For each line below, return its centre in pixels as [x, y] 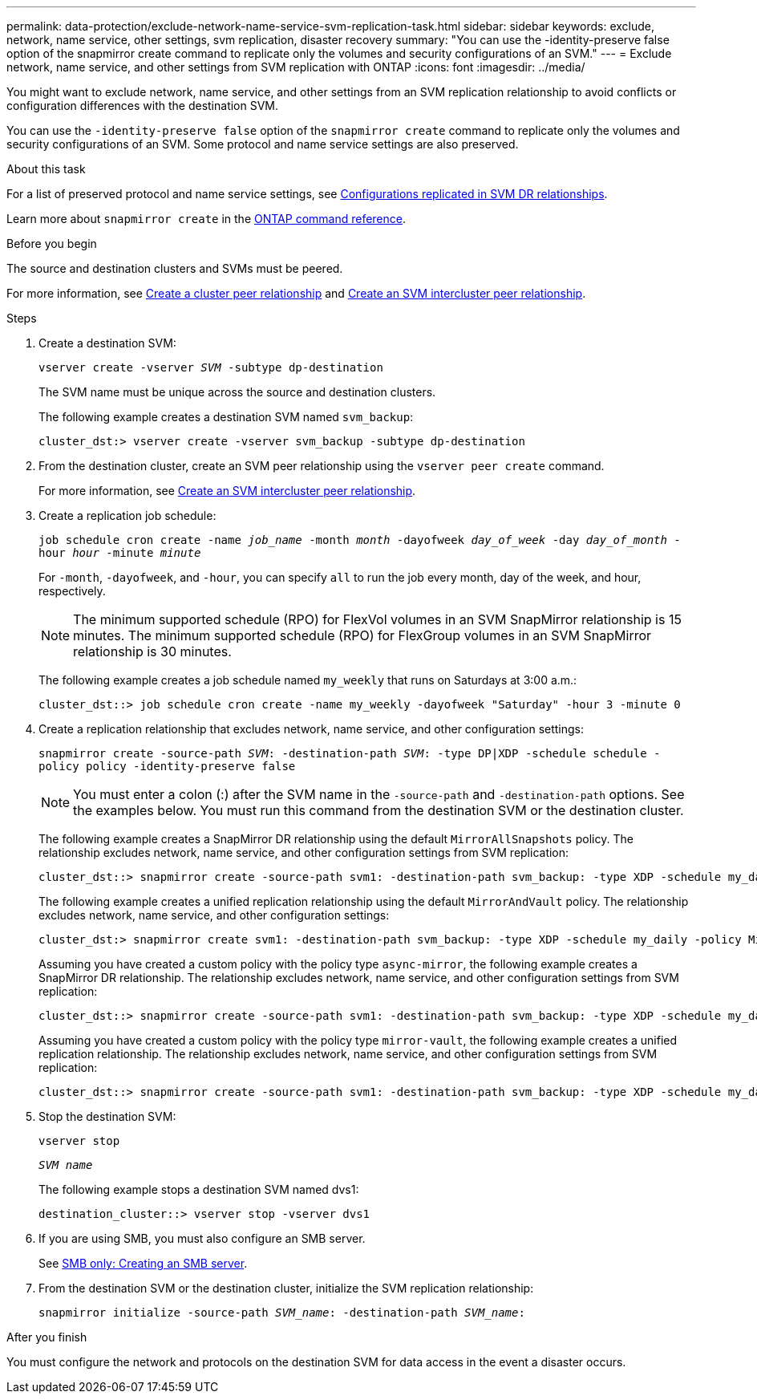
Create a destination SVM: [107, 343]
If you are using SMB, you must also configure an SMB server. [202, 1238]
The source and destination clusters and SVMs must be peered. [175, 268]
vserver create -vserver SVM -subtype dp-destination [211, 367]
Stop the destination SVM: [107, 1116]
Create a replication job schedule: [128, 515]
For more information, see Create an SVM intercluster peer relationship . [227, 491]
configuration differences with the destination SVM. [143, 106]
